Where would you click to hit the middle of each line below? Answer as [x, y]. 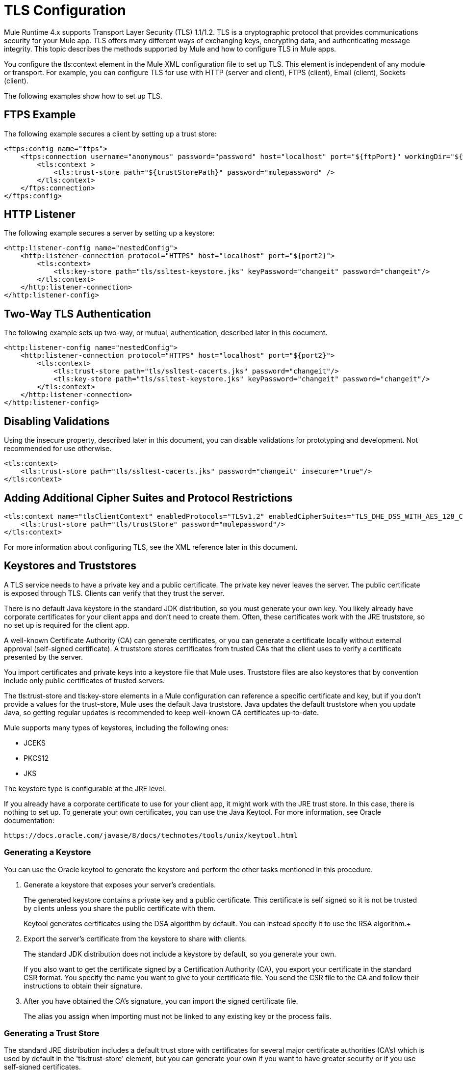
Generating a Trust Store [52, 1033]
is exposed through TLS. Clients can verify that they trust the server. [114, 593]
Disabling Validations [57, 421]
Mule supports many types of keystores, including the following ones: [116, 727]
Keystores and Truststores [70, 566]
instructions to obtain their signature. [83, 986]
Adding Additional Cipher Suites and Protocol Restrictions [148, 498]
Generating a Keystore [48, 852]
